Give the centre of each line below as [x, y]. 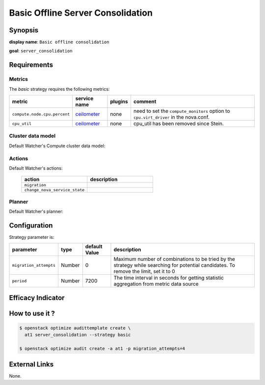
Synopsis [24, 30]
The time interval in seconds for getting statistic [169, 278]
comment [145, 102]
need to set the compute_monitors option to [182, 111]
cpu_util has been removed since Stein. [179, 124]
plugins [119, 102]
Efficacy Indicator [37, 297]
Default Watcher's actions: [36, 168]
